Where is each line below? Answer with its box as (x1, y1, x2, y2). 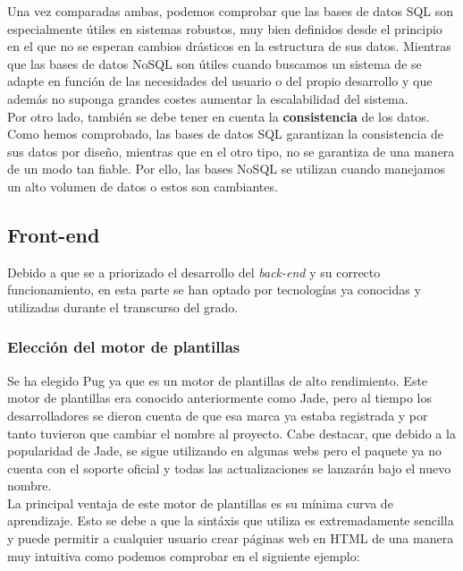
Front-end (7, 220, 100, 248)
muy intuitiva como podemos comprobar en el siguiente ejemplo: (7, 546, 360, 565)
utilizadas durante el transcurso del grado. (7, 297, 239, 316)
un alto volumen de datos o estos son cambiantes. (7, 176, 278, 195)
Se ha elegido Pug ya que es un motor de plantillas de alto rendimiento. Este (7, 371, 428, 389)
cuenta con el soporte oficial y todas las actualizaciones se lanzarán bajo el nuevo (7, 458, 451, 477)
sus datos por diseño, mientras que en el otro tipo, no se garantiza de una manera (7, 141, 455, 160)
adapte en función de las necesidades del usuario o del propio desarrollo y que (7, 72, 433, 90)
